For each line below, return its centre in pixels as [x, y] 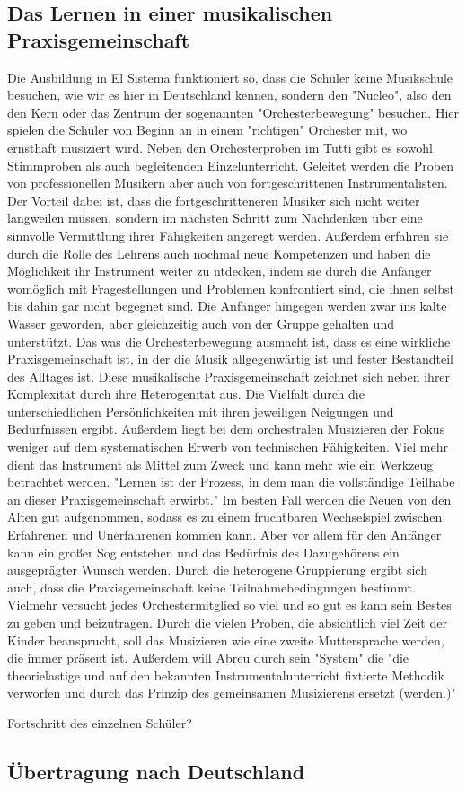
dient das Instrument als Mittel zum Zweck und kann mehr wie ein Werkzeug [220, 464]
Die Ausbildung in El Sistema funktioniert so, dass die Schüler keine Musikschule [230, 77]
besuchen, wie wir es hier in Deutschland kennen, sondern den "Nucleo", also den [229, 95]
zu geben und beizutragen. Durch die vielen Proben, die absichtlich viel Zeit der [227, 622]
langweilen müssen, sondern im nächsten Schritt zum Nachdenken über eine [215, 218]
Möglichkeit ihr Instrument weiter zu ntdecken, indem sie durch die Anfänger [220, 271]
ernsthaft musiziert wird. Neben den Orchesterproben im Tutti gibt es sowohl [220, 147]
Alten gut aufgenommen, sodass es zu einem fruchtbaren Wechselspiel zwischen [225, 517]
